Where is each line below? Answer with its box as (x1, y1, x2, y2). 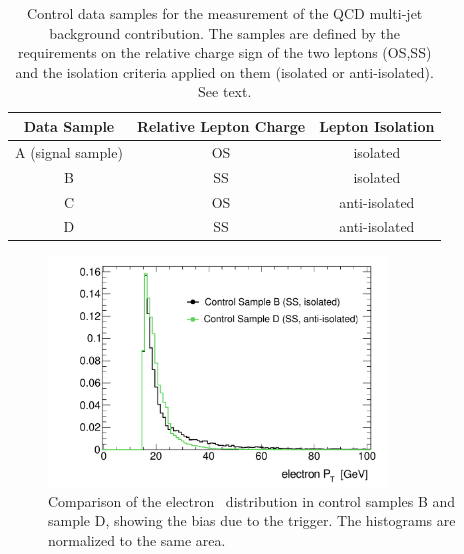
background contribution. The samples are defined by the (49, 22, 401, 43)
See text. (198, 81, 252, 102)
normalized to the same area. (48, 529, 226, 550)
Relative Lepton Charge (136, 115, 306, 136)
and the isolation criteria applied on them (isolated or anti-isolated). (15, 61, 434, 82)
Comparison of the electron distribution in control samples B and (48, 490, 456, 511)
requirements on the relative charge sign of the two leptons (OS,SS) (18, 42, 432, 63)
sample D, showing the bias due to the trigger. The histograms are (48, 510, 456, 531)
